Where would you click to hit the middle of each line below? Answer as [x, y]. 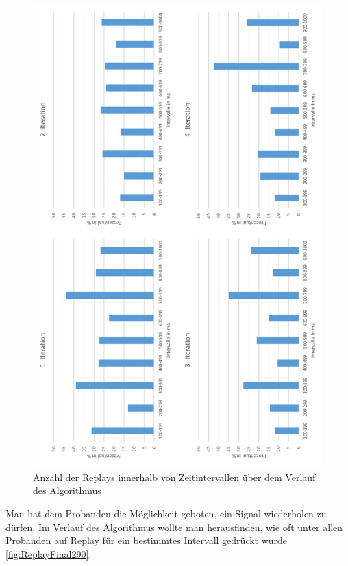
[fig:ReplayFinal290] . [49, 553]
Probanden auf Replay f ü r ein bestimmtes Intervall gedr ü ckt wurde [147, 540]
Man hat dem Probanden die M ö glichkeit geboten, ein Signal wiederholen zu [166, 513]
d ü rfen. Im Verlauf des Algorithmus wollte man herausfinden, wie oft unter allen [174, 527]
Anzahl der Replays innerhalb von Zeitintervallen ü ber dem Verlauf [174, 477]
